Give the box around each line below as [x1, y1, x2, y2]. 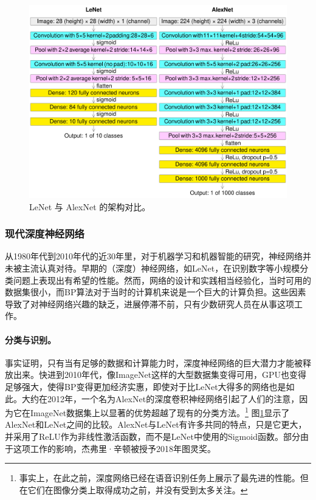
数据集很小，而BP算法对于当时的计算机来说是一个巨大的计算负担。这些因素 [5, 286, 306, 298]
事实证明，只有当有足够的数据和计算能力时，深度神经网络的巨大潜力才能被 [5, 356, 303, 369]
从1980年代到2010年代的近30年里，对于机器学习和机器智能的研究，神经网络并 [5, 250, 311, 262]
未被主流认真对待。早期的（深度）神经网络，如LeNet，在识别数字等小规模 [5, 262, 300, 274]
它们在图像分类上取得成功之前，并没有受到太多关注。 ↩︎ [27, 483, 248, 496]
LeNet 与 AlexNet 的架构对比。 [29, 200, 151, 213]
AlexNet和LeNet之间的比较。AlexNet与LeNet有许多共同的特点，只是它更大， [5, 418, 307, 431]
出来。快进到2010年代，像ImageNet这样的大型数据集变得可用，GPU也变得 [13, 368, 307, 381]
